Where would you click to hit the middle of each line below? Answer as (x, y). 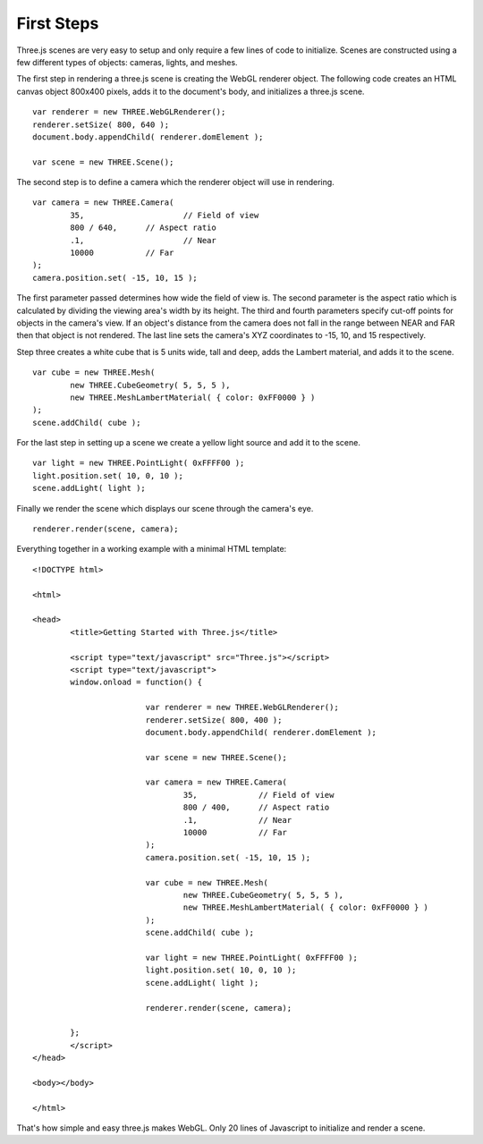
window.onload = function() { (136, 682)
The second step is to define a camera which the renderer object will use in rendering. (175, 182)
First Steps (58, 23)
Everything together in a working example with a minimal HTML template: (152, 549)
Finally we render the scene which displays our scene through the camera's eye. (165, 508)
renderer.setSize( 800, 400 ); (214, 720)
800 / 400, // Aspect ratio (256, 808)
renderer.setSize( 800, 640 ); (101, 124)
